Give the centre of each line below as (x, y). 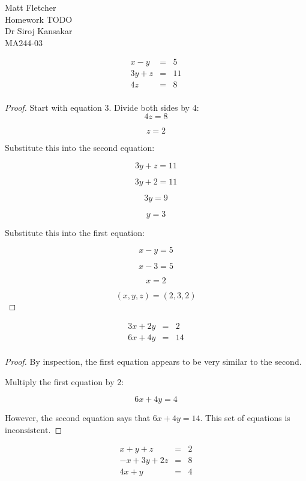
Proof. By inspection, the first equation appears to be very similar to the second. (153, 361)
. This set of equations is (245, 418)
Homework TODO (39, 19)
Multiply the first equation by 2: (64, 381)
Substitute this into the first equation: (75, 232)
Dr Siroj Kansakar (39, 31)
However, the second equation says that (78, 418)
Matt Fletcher (31, 7)
